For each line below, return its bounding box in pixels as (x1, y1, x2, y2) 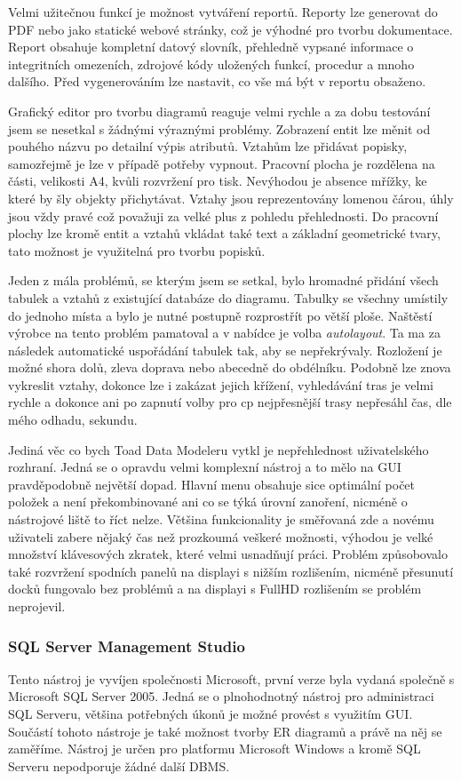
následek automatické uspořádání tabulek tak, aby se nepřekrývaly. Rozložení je (8, 340, 442, 359)
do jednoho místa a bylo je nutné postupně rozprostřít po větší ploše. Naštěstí (8, 306, 433, 324)
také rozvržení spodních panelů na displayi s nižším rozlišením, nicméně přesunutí (8, 562, 454, 580)
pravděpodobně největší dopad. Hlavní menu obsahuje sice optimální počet (8, 474, 416, 493)
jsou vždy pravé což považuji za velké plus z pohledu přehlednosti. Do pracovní (8, 206, 439, 225)
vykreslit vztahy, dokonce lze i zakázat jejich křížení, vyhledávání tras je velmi (8, 375, 433, 394)
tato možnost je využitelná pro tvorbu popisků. (8, 241, 266, 259)
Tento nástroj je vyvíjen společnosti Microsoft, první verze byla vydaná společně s (8, 669, 455, 688)
